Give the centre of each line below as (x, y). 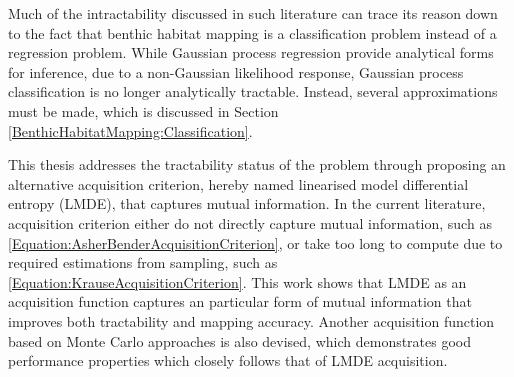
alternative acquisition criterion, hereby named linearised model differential (238, 183)
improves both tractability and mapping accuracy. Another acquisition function (251, 320)
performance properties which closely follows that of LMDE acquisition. (228, 360)
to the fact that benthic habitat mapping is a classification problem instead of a (252, 32)
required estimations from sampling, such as (143, 262)
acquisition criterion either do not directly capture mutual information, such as (250, 222)
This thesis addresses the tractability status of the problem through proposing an (257, 164)
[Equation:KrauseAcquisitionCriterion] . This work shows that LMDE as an (237, 281)
